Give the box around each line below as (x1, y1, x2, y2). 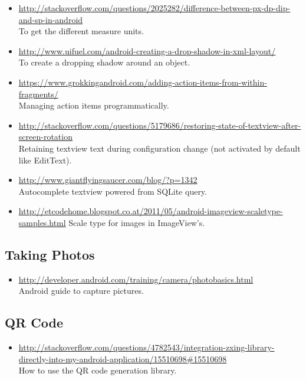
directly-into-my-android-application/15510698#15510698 (18, 352, 227, 365)
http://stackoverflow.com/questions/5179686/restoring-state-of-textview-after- (18, 119, 301, 131)
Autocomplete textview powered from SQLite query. (18, 185, 207, 197)
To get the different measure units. (18, 25, 144, 37)
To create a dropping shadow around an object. (18, 56, 190, 68)
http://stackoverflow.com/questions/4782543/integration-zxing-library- (18, 341, 275, 353)
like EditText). (18, 153, 72, 166)
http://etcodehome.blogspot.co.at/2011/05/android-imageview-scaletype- (18, 205, 283, 217)
